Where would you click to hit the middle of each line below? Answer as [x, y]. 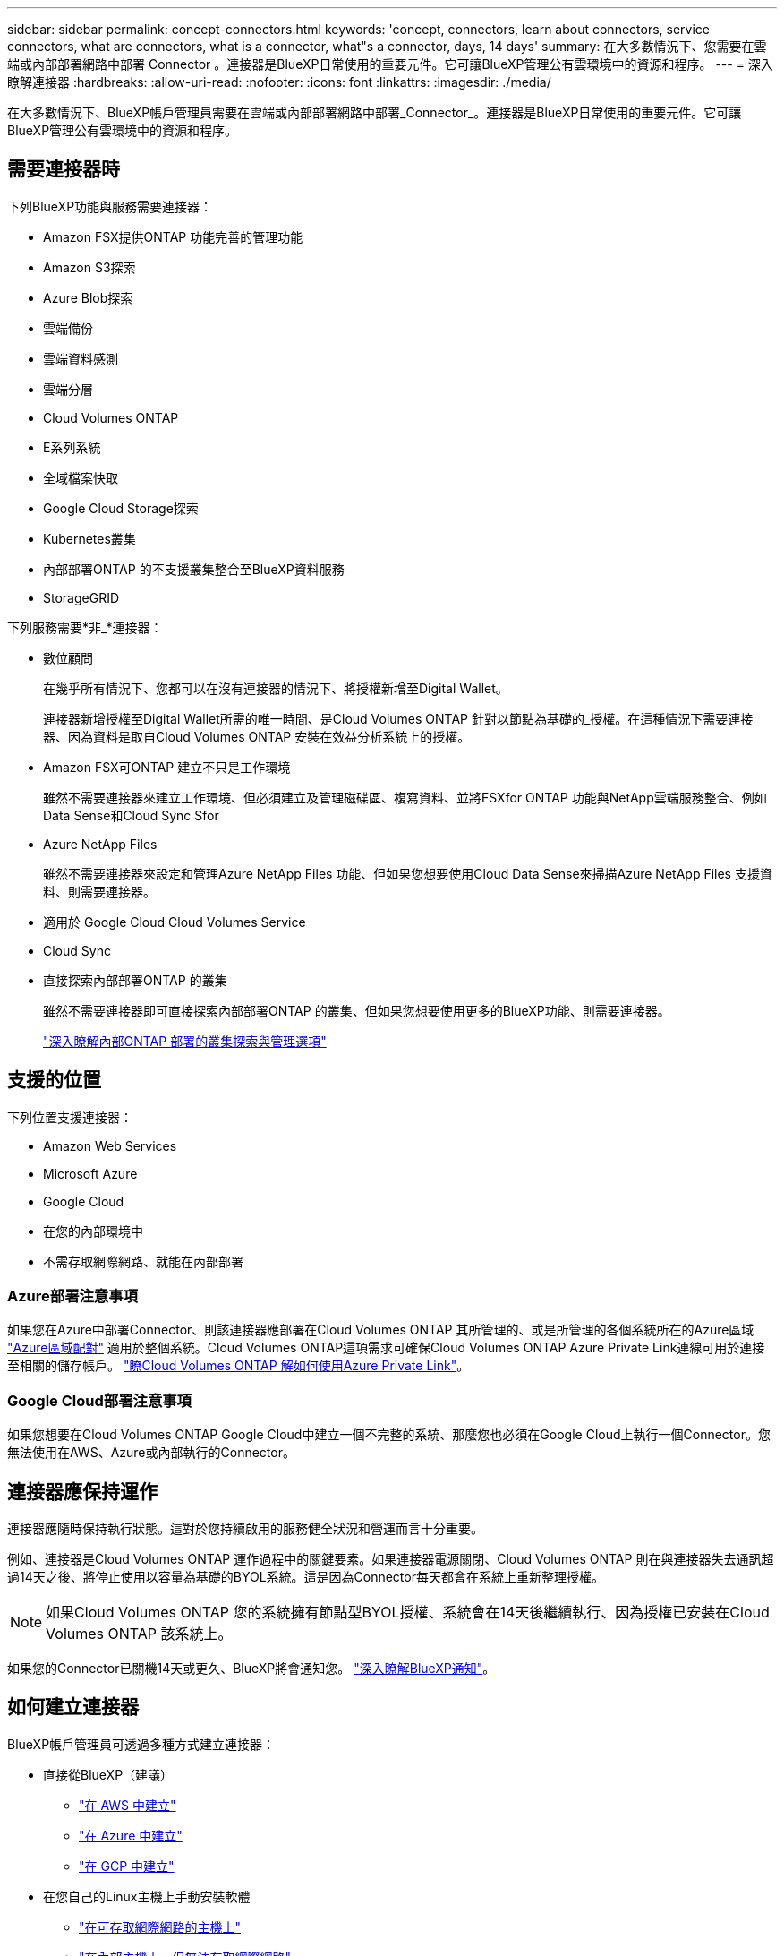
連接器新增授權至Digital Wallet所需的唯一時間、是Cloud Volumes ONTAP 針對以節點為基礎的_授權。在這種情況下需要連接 [398, 718]
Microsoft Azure [90, 1173]
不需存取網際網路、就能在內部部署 [143, 1261]
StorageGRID [81, 597]
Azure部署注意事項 [72, 1296]
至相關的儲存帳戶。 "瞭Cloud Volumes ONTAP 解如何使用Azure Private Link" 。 [239, 1366]
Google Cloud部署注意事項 [99, 1400]
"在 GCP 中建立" [127, 1866]
